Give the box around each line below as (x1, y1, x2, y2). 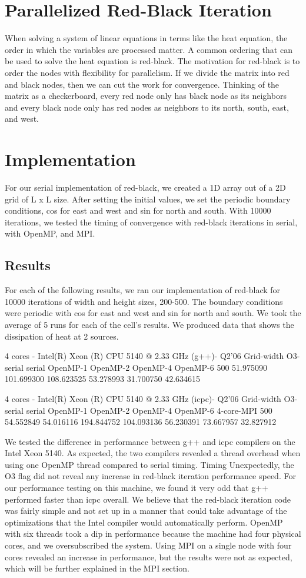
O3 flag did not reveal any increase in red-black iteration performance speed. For (5, 470, 296, 482)
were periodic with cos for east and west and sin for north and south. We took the (5, 307, 301, 319)
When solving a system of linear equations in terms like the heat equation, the (5, 32, 288, 44)
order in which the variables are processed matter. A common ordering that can (5, 43, 292, 55)
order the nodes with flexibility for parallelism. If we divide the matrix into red (5, 66, 290, 78)
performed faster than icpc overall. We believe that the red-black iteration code (5, 493, 291, 505)
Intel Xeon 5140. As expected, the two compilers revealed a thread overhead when (5, 447, 301, 459)
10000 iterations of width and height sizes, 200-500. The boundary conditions (5, 295, 283, 307)
